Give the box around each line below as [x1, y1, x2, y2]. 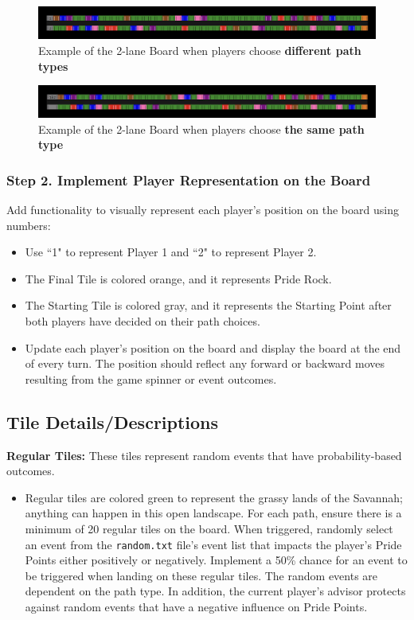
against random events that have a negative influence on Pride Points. [25, 599, 368, 615]
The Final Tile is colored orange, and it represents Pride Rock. [25, 270, 332, 287]
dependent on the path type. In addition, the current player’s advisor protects [25, 583, 406, 599]
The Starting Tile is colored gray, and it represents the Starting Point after [25, 297, 392, 314]
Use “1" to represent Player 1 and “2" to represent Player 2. [25, 244, 317, 260]
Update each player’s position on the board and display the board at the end [25, 339, 401, 356]
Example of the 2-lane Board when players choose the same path [38, 120, 365, 137]
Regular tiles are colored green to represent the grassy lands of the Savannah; [25, 489, 403, 505]
